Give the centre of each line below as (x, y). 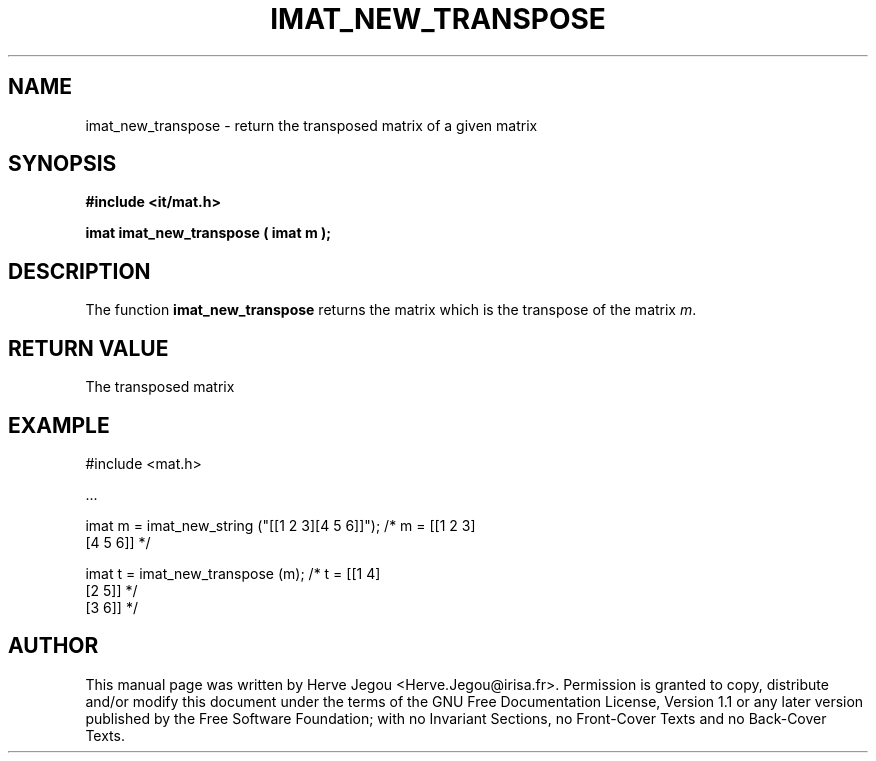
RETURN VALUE (88, 348)
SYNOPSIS (62, 164)
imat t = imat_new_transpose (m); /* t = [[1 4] (233, 573)
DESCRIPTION (79, 271)
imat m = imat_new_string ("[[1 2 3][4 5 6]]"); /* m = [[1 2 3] (280, 525)
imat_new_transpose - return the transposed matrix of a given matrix (311, 125)
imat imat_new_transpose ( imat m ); (208, 233)
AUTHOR (53, 646)
